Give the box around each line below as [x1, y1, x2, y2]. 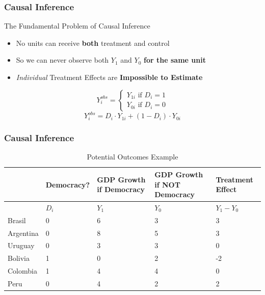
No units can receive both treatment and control [16, 37, 170, 48]
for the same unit [144, 55, 206, 65]
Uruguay [8, 240, 35, 251]
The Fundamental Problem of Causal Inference [4, 20, 150, 31]
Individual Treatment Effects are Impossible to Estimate [16, 72, 203, 82]
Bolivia [8, 253, 30, 263]
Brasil [8, 214, 26, 225]
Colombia [8, 265, 37, 276]
